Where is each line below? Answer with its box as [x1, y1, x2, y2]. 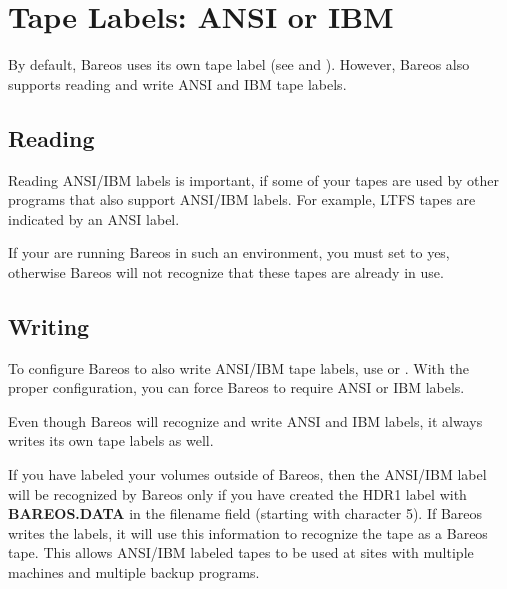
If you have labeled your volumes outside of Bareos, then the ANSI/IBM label [8, 464, 487, 485]
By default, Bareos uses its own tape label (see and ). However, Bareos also [8, 54, 470, 75]
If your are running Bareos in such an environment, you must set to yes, [8, 242, 450, 263]
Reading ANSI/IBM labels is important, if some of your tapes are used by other [8, 169, 499, 190]
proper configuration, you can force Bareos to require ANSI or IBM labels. [8, 377, 465, 398]
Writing [8, 310, 90, 341]
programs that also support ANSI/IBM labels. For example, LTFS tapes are [8, 189, 476, 210]
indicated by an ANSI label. [8, 208, 180, 229]
